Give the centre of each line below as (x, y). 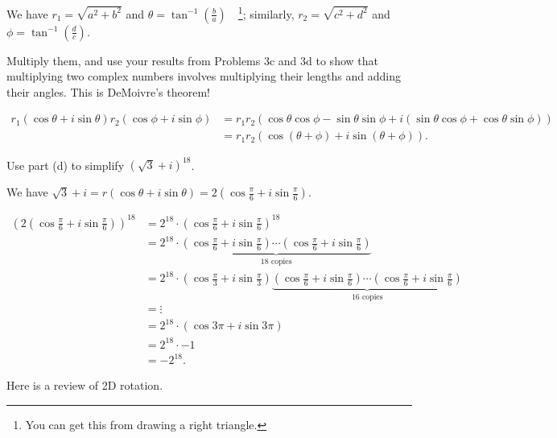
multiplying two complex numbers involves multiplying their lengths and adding (204, 76)
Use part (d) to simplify (66, 164)
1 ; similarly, (266, 12)
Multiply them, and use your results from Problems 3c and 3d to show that (192, 60)
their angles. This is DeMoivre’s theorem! (108, 91)
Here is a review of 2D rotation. (85, 385)
